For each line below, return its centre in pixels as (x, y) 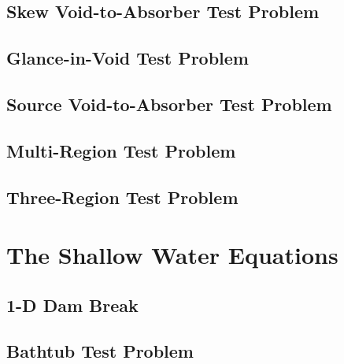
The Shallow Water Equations (172, 255)
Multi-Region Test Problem (121, 150)
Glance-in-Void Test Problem (128, 58)
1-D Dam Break (72, 305)
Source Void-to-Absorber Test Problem (169, 104)
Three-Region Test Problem (122, 197)
